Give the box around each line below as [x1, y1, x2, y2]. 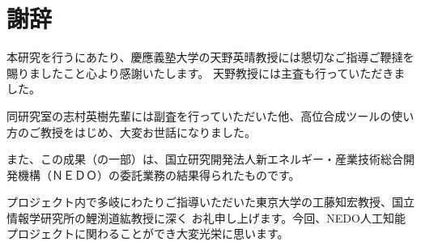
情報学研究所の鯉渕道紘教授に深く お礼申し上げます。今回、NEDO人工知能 [6, 209, 406, 226]
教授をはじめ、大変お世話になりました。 [40, 123, 256, 140]
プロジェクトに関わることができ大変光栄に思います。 [6, 225, 289, 242]
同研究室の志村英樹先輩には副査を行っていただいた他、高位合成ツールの [6, 107, 392, 124]
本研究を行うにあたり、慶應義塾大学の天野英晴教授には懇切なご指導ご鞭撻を [6, 49, 415, 66]
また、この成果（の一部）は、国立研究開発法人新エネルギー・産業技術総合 [6, 151, 403, 168]
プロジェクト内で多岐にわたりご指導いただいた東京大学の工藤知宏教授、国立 [6, 193, 415, 210]
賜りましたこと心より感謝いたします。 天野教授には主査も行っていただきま [6, 64, 406, 81]
